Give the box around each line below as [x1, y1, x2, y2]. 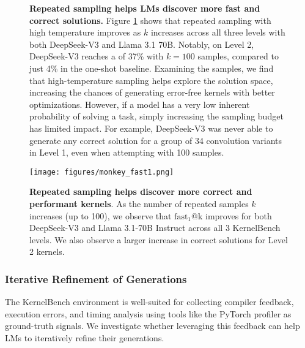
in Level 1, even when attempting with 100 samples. [29, 146, 224, 159]
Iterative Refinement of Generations [5, 271, 187, 286]
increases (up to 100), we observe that [29, 209, 172, 222]
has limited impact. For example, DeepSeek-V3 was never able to [29, 121, 273, 134]
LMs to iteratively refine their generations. [5, 331, 164, 344]
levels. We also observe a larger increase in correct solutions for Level [29, 233, 288, 246]
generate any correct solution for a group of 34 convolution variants [29, 134, 282, 146]
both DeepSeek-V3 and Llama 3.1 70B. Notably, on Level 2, [29, 37, 254, 50]
